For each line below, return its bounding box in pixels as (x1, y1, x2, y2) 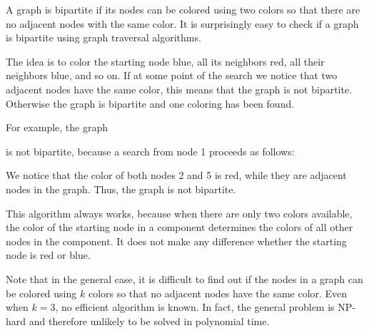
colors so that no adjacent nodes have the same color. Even (88, 285, 348, 300)
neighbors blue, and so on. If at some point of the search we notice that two (6, 68, 338, 83)
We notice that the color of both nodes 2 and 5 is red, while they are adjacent (6, 168, 347, 183)
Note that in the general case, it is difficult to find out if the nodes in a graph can (6, 271, 363, 286)
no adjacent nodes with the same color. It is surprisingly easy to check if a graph (6, 16, 359, 31)
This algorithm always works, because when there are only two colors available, (6, 205, 353, 220)
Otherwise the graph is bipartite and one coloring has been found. (6, 96, 295, 111)
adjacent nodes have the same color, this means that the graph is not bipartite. (6, 81, 353, 96)
